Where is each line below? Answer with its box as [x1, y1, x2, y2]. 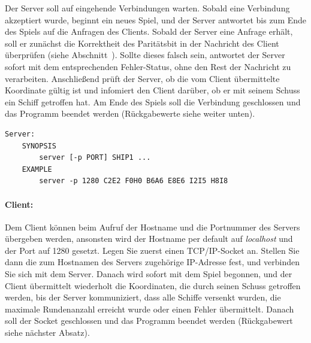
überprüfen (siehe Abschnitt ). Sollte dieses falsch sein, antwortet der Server [5, 48, 285, 61]
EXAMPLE [22, 165, 52, 174]
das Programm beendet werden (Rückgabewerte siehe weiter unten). [5, 107, 255, 120]
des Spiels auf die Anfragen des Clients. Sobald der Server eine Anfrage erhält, [5, 25, 293, 38]
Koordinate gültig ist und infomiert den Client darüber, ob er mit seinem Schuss [5, 84, 300, 96]
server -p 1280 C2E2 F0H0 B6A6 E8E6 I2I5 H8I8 [39, 177, 228, 186]
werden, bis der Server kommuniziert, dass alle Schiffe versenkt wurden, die [5, 291, 281, 303]
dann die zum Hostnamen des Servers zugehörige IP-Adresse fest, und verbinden [5, 256, 300, 268]
